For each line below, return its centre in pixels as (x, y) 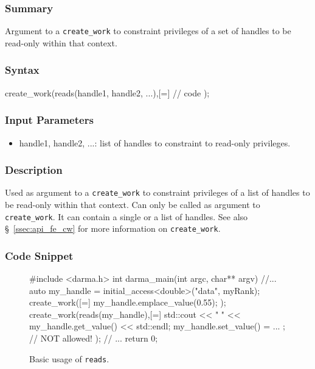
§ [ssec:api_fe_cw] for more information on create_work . (113, 228)
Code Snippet (39, 255)
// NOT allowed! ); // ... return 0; (94, 338)
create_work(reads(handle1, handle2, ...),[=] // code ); (107, 92)
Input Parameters (49, 120)
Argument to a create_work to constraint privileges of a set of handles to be (148, 31)
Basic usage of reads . (69, 358)
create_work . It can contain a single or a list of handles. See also (126, 216)
